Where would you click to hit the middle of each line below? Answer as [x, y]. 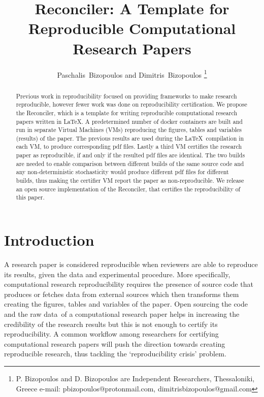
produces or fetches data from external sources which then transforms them [122, 294]
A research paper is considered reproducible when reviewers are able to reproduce [131, 264]
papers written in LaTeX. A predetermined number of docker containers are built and [129, 121]
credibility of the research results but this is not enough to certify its [111, 324]
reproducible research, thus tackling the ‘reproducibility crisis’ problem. [115, 354]
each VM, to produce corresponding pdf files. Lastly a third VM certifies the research [129, 146]
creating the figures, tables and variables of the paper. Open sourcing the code [126, 304]
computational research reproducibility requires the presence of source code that [129, 284]
